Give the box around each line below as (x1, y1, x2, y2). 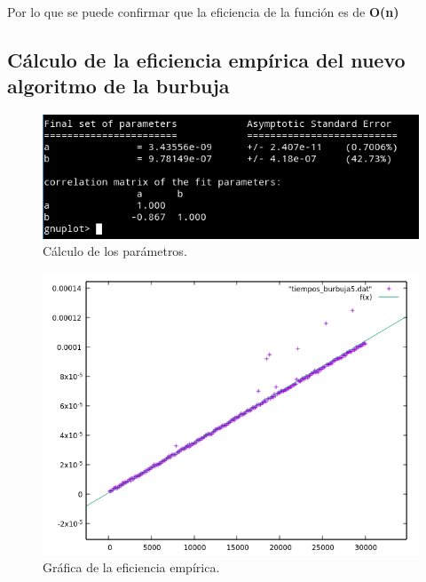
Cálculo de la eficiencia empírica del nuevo (7, 45, 406, 73)
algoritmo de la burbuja (7, 72, 230, 100)
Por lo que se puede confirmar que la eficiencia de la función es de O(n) (7, 3, 399, 20)
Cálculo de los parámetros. (43, 242, 187, 260)
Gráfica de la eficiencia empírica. (43, 558, 220, 577)
